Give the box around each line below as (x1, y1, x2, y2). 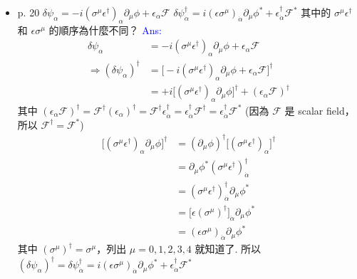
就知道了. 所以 (195, 241, 262, 256)
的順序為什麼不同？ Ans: (48, 22, 162, 37)
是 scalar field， (284, 102, 355, 117)
